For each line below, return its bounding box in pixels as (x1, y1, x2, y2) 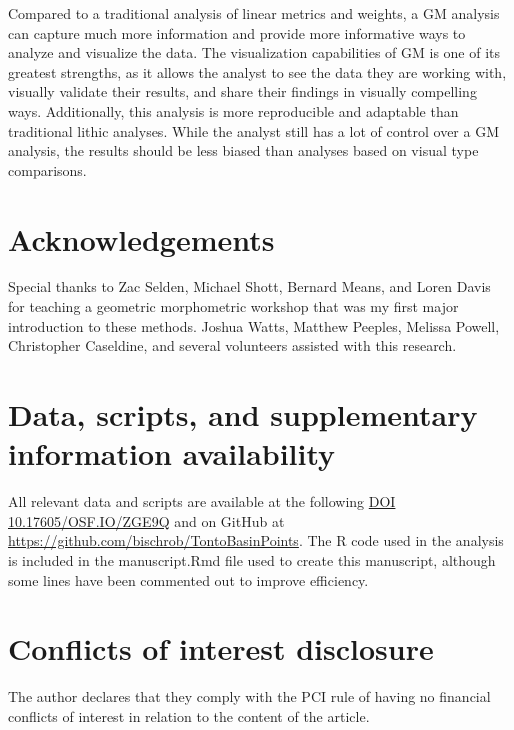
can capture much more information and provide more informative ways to (8, 22, 466, 43)
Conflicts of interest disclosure (8, 628, 434, 669)
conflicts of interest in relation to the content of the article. (8, 705, 370, 726)
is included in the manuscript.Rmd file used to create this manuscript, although (8, 549, 496, 570)
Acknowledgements (8, 218, 275, 259)
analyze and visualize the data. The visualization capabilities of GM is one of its (8, 42, 501, 63)
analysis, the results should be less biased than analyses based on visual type (8, 140, 479, 161)
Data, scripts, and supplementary (8, 394, 478, 435)
